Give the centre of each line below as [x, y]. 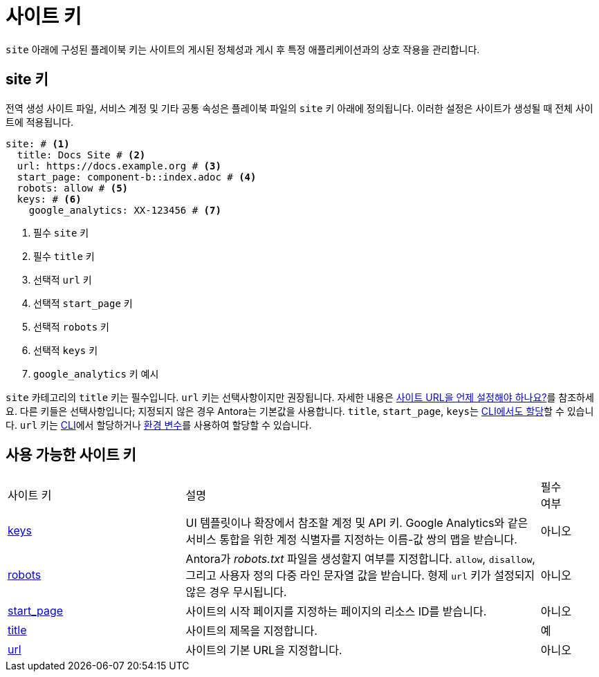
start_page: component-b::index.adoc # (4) [137, 177]
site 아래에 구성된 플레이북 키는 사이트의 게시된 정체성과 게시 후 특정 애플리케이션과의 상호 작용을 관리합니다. [243, 49]
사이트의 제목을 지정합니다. [251, 631]
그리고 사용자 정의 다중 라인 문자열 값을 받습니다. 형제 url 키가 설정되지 [360, 576]
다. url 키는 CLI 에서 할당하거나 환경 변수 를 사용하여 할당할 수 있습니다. [159, 425]
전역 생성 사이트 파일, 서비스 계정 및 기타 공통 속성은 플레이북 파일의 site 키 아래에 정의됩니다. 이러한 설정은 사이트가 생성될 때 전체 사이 [299, 108]
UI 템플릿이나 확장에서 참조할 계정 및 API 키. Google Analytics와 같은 [357, 523]
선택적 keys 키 [66, 350]
